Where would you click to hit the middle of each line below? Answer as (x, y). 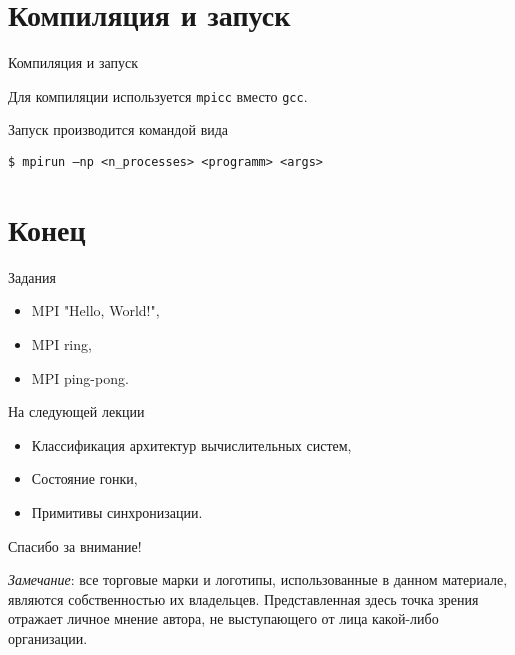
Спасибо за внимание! (75, 545)
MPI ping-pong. (80, 377)
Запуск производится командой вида (118, 129)
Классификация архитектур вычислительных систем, (191, 444)
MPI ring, (61, 343)
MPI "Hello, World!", (95, 310)
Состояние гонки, (84, 478)
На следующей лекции (76, 411)
